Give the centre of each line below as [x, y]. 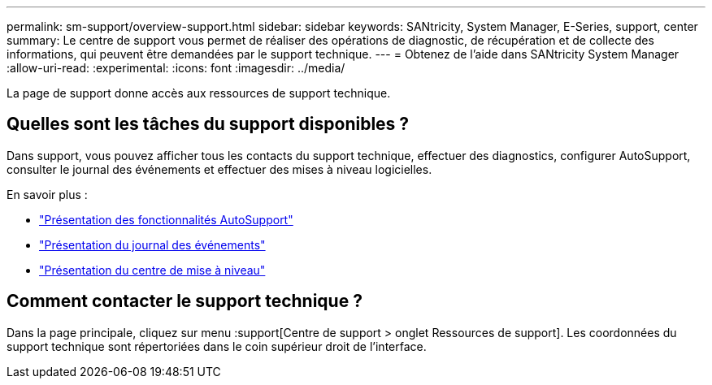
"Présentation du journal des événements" [152, 244]
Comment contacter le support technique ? [185, 301]
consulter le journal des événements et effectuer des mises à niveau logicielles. [219, 169]
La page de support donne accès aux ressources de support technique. [199, 93]
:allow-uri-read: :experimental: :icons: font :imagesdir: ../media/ [176, 68]
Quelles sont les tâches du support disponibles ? [208, 124]
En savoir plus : [47, 194]
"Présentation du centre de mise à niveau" [152, 270]
